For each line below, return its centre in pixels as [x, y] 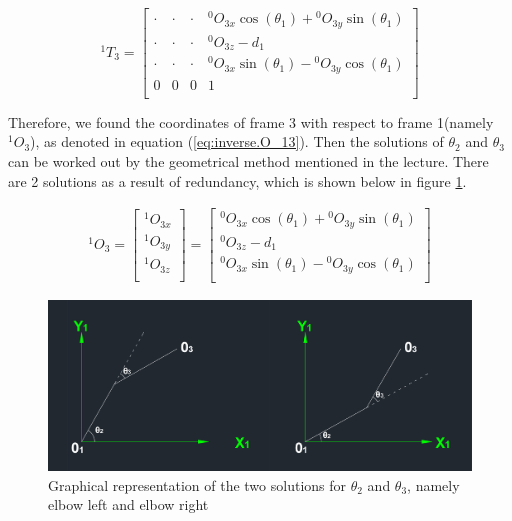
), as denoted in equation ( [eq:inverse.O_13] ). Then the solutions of [237, 141]
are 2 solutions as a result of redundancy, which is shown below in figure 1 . [237, 180]
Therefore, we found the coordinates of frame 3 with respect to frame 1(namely [251, 121]
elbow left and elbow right [128, 504]
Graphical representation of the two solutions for [197, 484]
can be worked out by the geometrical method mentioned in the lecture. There [248, 160]
